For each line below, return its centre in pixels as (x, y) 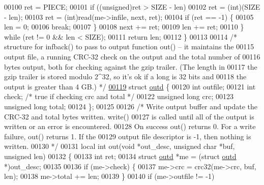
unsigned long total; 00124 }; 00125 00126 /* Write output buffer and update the (131, 106)
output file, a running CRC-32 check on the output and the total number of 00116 (132, 56)
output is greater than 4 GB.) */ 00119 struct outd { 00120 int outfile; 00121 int (130, 86)
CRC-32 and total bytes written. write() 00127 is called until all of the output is (129, 116)
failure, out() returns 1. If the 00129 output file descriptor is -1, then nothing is (128, 136)
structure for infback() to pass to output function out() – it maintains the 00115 (129, 47)
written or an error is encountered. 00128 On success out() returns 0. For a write (130, 126)
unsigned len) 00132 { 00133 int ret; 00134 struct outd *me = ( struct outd (120, 156)
